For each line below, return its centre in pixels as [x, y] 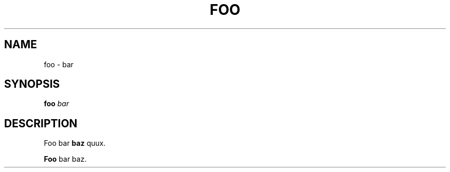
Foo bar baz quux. [75, 143]
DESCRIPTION [41, 123]
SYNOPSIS [32, 84]
